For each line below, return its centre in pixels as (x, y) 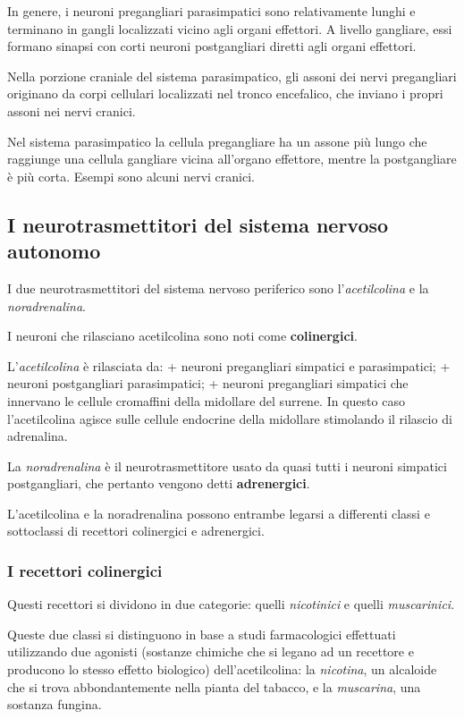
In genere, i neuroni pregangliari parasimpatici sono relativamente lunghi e (211, 11)
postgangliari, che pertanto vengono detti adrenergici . (159, 483)
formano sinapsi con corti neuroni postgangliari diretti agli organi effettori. (212, 46)
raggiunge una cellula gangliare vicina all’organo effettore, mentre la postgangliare (232, 159)
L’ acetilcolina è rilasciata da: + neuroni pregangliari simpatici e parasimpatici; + (229, 365)
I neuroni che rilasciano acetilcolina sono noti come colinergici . (182, 336)
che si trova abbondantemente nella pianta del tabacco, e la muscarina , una (214, 686)
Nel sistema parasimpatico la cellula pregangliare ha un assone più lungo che (217, 141)
